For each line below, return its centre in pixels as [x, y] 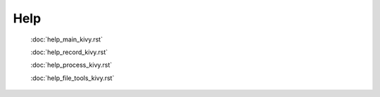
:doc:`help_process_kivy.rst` [71, 65]
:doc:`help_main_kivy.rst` [67, 39]
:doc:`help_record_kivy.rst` [69, 52]
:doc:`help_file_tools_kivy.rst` [72, 78]
